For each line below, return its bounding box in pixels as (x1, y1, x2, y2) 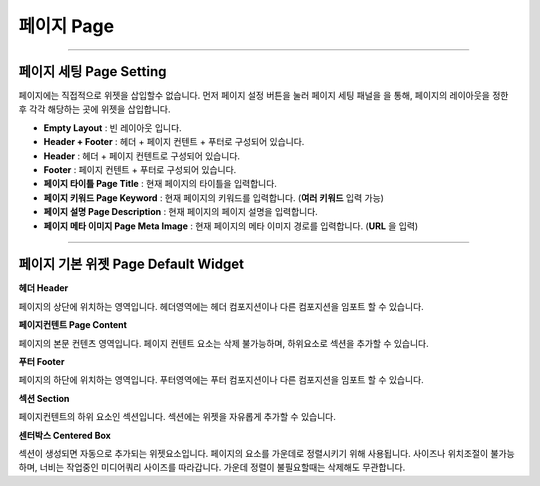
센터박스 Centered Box (18, 429, 112, 441)
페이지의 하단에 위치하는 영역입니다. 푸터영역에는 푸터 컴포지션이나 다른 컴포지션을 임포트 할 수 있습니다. (18, 374, 424, 386)
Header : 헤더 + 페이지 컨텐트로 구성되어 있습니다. (43, 150, 240, 162)
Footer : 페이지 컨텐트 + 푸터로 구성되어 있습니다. (43, 164, 237, 176)
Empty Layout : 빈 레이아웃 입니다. (43, 121, 182, 134)
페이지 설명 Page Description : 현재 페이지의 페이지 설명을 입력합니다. (43, 206, 319, 218)
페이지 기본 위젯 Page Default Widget (18, 256, 245, 273)
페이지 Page (18, 15, 115, 37)
